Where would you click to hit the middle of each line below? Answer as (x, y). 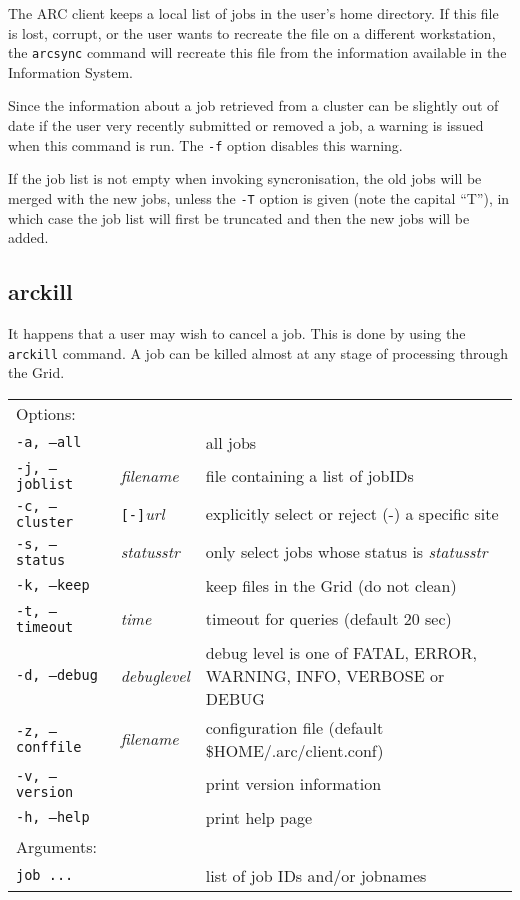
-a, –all (49, 442)
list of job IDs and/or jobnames (316, 875)
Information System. (70, 71)
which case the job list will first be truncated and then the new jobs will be (239, 217)
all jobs (231, 442)
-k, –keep (53, 585)
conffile (49, 746)
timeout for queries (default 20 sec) (328, 619)
